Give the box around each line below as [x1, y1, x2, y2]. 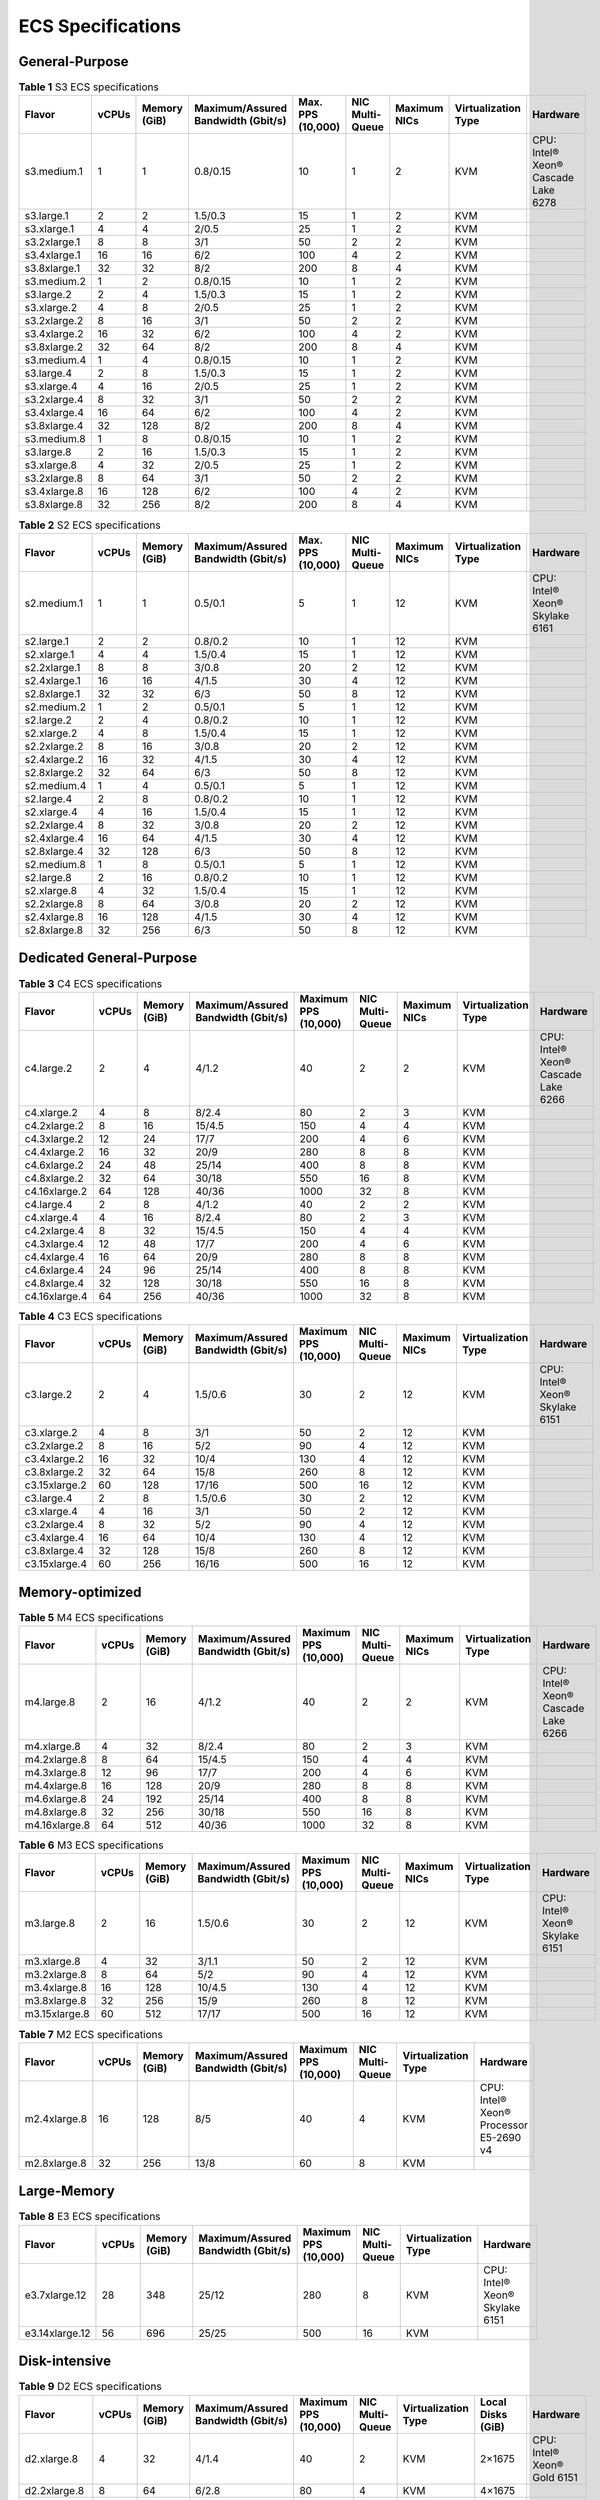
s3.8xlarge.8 [24, 498, 84, 512]
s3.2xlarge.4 [24, 393, 84, 407]
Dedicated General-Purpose [18, 950, 198, 967]
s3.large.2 [24, 288, 72, 302]
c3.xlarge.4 [24, 1505, 79, 1519]
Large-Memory [18, 2183, 115, 2200]
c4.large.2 [24, 1061, 73, 1075]
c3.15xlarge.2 [24, 1478, 87, 1492]
